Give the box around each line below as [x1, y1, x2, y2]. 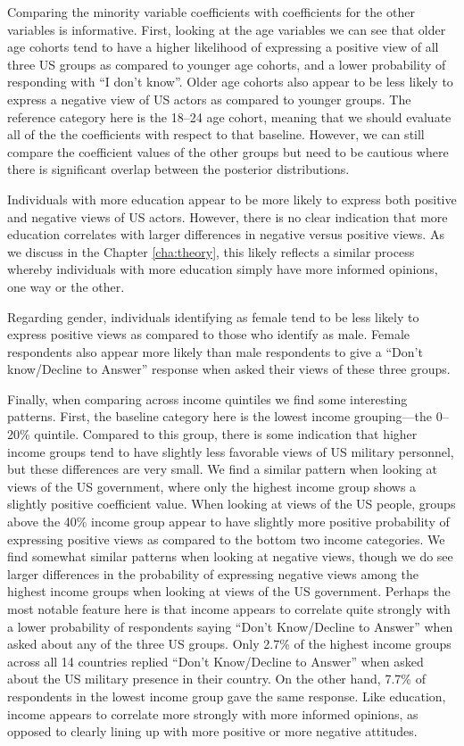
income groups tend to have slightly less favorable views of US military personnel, [7, 442, 454, 460]
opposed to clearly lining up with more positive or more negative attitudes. [7, 722, 418, 741]
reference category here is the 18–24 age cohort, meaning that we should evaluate [7, 107, 452, 126]
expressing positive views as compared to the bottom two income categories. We [7, 529, 445, 548]
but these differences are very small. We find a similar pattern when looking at [7, 460, 437, 478]
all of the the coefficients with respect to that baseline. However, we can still [7, 125, 425, 144]
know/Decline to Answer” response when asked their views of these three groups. [7, 360, 451, 378]
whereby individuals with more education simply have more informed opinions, [7, 260, 438, 278]
